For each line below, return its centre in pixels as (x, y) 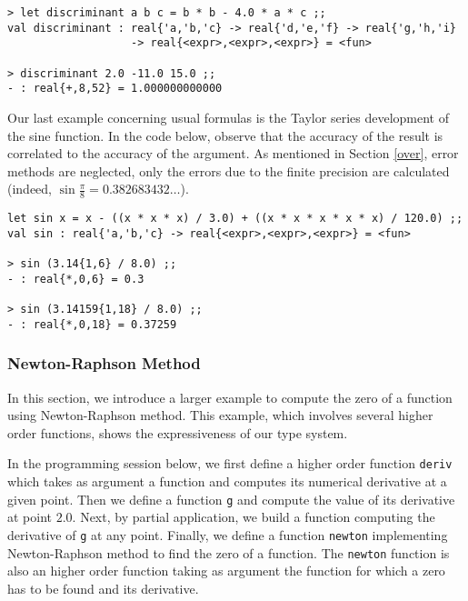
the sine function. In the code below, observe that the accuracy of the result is (225, 135)
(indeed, (30, 189)
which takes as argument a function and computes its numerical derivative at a (227, 481)
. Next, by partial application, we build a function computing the (254, 517)
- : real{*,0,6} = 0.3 (76, 279)
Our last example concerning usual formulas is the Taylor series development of (228, 117)
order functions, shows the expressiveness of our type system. (178, 432)
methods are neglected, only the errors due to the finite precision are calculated (229, 170)
